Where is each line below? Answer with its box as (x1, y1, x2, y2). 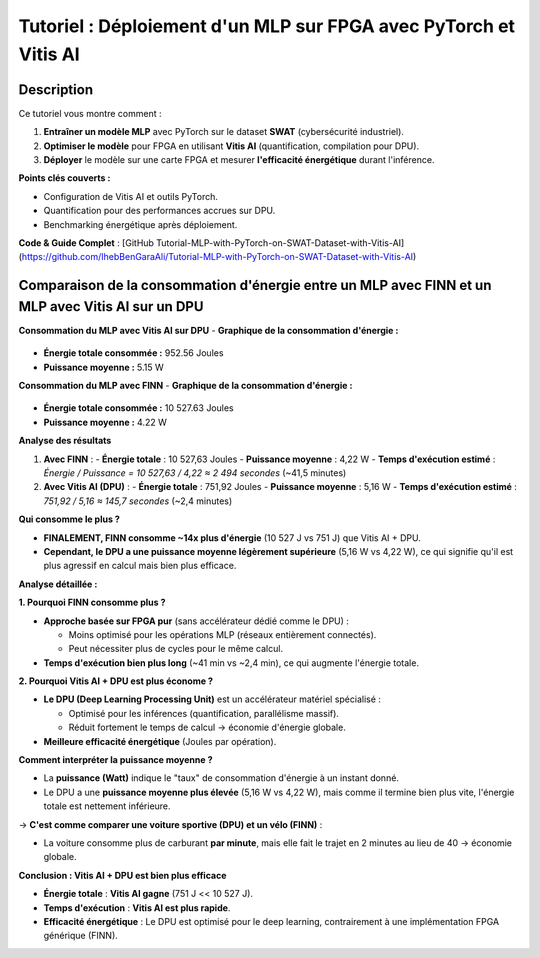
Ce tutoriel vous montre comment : (18, 107, 162, 119)
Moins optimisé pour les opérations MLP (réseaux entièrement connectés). (68, 628, 377, 640)
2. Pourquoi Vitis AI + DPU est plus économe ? (18, 675, 214, 687)
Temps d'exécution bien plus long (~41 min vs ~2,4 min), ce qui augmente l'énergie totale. (43, 656, 420, 669)
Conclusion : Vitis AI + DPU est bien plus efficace (18, 869, 227, 881)
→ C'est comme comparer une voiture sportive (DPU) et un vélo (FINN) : (18, 818, 323, 830)
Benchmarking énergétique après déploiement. (43, 218, 238, 230)
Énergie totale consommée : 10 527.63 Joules (43, 402, 234, 414)
